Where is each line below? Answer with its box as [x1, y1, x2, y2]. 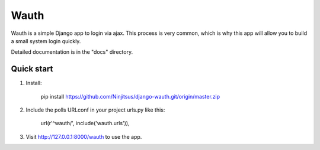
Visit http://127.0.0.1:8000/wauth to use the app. [25, 133, 142, 140]
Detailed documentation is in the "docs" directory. [11, 48, 133, 56]
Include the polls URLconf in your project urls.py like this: [25, 106, 165, 113]
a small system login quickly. [11, 37, 81, 44]
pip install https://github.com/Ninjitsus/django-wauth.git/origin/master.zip [40, 93, 220, 100]
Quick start [11, 64, 53, 74]
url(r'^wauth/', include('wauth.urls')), [40, 120, 130, 127]
